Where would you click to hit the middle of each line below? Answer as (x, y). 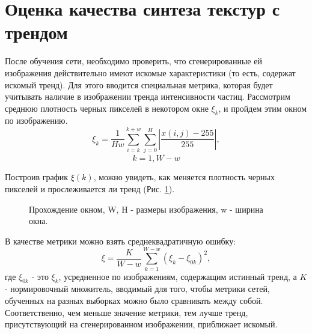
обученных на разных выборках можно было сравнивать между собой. (134, 300)
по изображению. (36, 120)
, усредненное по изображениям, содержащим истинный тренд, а (178, 276)
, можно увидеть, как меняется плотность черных (184, 177)
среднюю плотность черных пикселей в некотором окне (107, 108)
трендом (36, 32)
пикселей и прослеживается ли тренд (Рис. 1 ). (90, 189)
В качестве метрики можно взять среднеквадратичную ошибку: (121, 241)
